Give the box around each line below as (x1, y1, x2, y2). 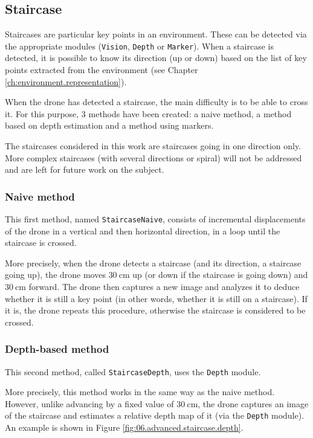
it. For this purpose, (5, 107, 79, 120)
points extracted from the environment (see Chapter (5, 63, 198, 76)
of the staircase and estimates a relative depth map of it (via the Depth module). (5, 409, 305, 422)
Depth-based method (5, 341, 109, 356)
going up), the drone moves (5, 268, 106, 281)
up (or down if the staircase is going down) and (132, 268, 308, 281)
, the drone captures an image (198, 397, 309, 410)
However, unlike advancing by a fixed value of (5, 397, 174, 410)
